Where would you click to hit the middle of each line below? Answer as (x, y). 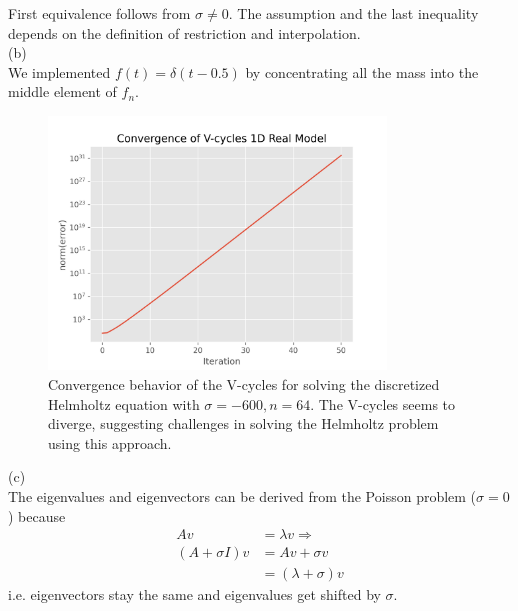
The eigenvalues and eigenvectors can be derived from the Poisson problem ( (242, 495)
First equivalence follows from (99, 13)
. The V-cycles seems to (383, 403)
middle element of (62, 91)
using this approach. (110, 442)
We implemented (59, 71)
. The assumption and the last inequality (353, 13)
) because (37, 515)
